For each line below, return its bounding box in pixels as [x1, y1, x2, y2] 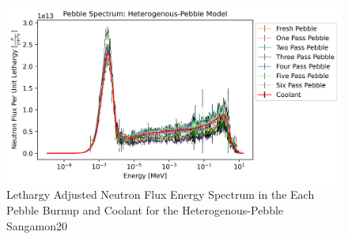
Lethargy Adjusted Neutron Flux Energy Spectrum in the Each [6, 186, 315, 203]
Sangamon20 [6, 217, 68, 233]
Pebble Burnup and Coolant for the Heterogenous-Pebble [6, 202, 284, 218]
